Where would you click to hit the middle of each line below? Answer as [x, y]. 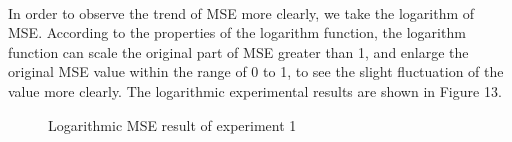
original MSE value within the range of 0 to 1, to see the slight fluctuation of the [256, 71]
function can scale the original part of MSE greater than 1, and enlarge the [238, 51]
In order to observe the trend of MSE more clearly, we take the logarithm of [241, 12]
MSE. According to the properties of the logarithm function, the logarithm [237, 32]
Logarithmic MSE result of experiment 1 [172, 124]
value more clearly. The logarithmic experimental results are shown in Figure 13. [255, 90]
